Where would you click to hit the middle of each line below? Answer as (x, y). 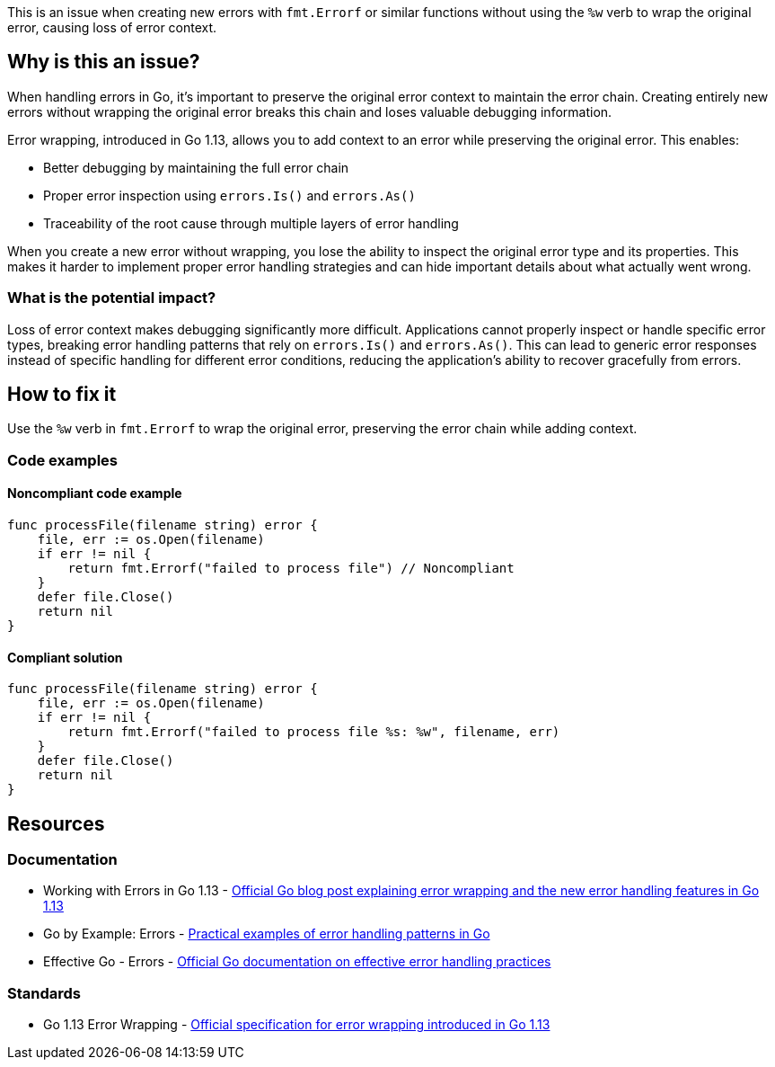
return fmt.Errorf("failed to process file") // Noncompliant (291, 569)
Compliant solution (65, 657)
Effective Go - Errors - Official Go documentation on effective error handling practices (297, 962)
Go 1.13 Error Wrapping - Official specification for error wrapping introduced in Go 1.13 (297, 1025)
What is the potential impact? (112, 298)
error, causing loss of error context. (112, 27)
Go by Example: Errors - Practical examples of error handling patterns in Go (267, 934)
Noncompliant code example (95, 493)
